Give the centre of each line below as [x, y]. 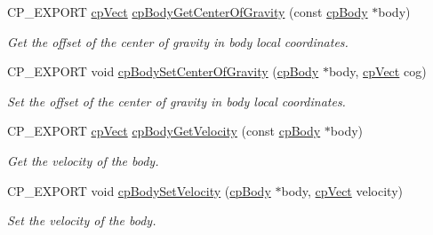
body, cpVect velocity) [342, 190]
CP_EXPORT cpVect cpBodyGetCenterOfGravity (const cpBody [188, 12]
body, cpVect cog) [377, 71]
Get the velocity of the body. [83, 160]
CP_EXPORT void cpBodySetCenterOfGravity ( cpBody [163, 71]
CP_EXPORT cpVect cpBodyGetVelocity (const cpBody [164, 131]
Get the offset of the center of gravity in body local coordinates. [178, 41]
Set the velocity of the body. [82, 220]
